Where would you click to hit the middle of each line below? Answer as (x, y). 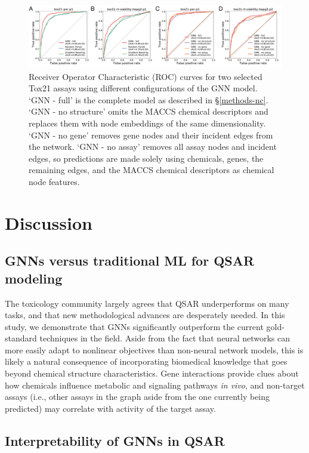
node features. (54, 181)
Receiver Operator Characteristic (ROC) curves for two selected (146, 76)
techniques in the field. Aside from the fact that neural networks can (165, 338)
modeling (34, 278)
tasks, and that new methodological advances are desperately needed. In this (145, 315)
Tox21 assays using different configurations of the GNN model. (143, 88)
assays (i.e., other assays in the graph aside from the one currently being (137, 397)
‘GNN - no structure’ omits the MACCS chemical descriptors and (149, 111)
